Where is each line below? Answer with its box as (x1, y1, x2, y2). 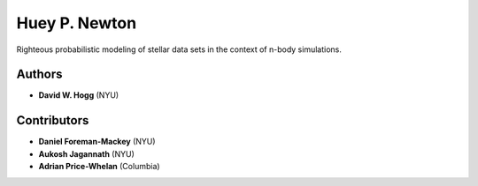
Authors (16, 67, 63, 82)
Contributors (16, 113, 89, 128)
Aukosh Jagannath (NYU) (38, 148, 135, 159)
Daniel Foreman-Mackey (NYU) (38, 137, 156, 147)
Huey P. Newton (16, 13, 137, 33)
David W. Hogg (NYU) (38, 90, 119, 100)
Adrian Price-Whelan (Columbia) (38, 161, 160, 172)
